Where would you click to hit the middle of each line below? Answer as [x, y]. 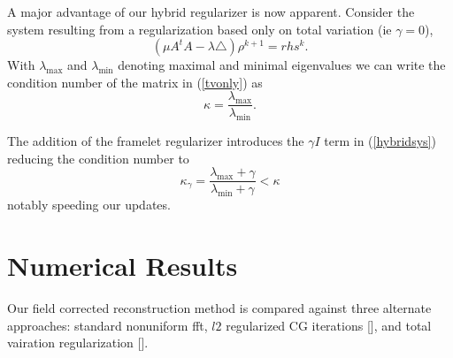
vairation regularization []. [78, 343]
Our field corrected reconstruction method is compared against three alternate [219, 308]
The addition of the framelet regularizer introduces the [156, 141]
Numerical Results [123, 266]
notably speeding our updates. [89, 205]
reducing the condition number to [98, 158]
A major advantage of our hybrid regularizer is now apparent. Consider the [211, 11]
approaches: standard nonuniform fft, [107, 325]
